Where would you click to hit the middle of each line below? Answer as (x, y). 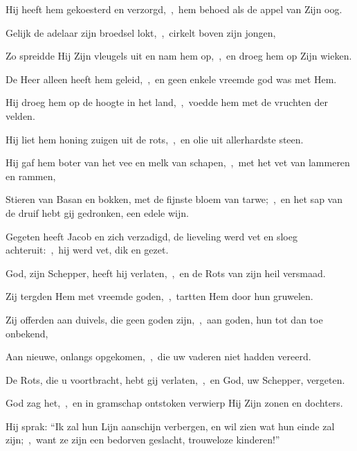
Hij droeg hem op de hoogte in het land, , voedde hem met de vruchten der (167, 102)
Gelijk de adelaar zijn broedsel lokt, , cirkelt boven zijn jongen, (141, 32)
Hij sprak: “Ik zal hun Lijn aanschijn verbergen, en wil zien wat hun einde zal (170, 426)
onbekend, (27, 333)
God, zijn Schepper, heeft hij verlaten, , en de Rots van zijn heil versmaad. (166, 273)
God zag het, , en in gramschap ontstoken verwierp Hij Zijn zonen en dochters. (174, 403)
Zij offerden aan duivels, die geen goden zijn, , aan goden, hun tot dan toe (164, 319)
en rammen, (31, 176)
